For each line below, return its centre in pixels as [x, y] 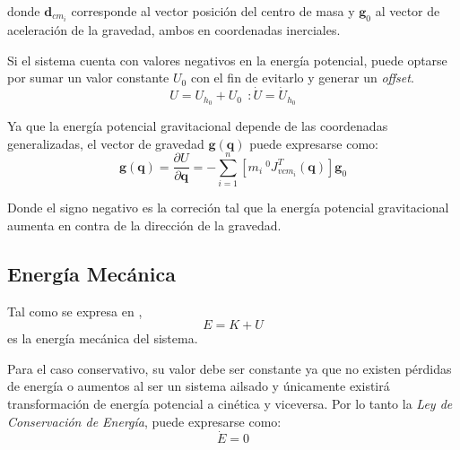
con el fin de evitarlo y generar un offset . [302, 78]
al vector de [408, 11]
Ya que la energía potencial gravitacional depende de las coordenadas [198, 125]
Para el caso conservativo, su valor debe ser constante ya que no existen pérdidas [230, 368]
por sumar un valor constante [88, 78]
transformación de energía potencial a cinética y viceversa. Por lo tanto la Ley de [230, 404]
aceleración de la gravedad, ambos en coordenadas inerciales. [174, 30]
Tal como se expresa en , [75, 311]
